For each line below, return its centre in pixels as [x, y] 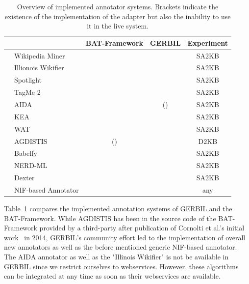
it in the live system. [118, 26]
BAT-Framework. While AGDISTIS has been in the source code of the [110, 218]
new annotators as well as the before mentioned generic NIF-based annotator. [121, 247]
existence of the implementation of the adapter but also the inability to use [118, 16]
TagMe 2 [27, 92]
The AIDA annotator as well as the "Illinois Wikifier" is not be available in [116, 256]
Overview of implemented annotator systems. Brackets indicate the [118, 6]
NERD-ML [31, 165]
